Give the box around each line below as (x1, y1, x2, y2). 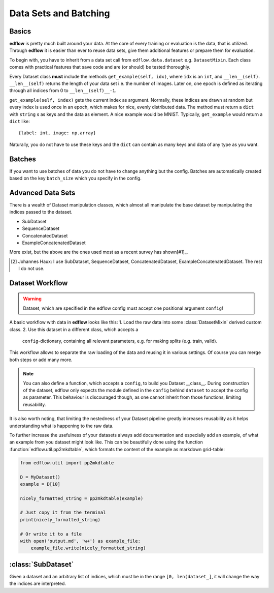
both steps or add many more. (9, 357, 73, 363)
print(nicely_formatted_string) (20, 517, 101, 522)
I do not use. (18, 265, 45, 272)
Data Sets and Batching (9, 8, 110, 19)
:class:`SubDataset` (9, 560, 74, 569)
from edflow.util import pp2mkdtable (20, 460, 114, 465)
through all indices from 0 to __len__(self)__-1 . (9, 87, 117, 94)
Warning (23, 295, 42, 302)
